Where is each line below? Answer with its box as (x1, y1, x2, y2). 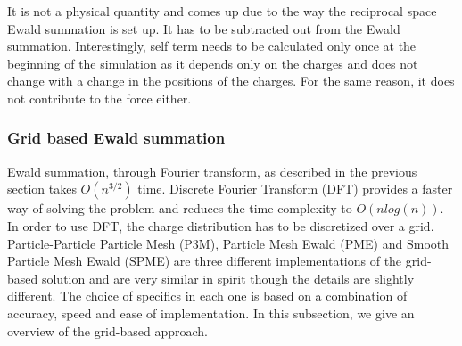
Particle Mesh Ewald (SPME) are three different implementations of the (7, 251, 402, 270)
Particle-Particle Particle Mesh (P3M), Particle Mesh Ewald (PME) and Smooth (7, 234, 450, 252)
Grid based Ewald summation (7, 127, 226, 149)
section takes (7, 179, 77, 198)
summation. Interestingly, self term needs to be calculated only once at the (7, 37, 417, 55)
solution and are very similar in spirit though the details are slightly (41, 268, 415, 287)
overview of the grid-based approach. (7, 321, 208, 340)
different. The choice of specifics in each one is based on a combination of (7, 286, 408, 305)
